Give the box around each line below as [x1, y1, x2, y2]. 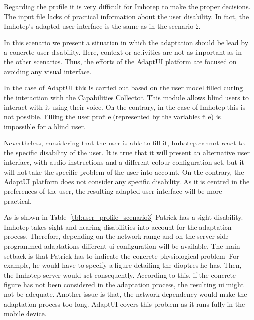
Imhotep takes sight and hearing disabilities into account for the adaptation [4, 221, 232, 232]
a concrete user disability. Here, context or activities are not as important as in [4, 47, 242, 57]
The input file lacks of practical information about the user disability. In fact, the [4, 11, 249, 21]
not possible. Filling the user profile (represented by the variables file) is [4, 111, 221, 121]
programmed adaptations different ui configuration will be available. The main [4, 241, 240, 251]
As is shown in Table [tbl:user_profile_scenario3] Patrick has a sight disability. [4, 212, 243, 222]
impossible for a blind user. [4, 121, 85, 131]
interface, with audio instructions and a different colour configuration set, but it [4, 157, 244, 167]
